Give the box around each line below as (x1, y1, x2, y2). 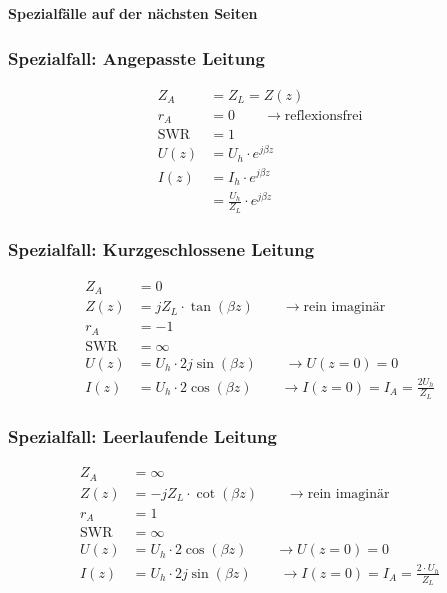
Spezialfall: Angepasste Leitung (8, 45, 265, 70)
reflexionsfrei (284, 108, 363, 123)
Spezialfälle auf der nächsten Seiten (8, 3, 258, 23)
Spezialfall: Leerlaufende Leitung (8, 423, 277, 448)
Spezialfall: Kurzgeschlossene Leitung (8, 237, 315, 262)
